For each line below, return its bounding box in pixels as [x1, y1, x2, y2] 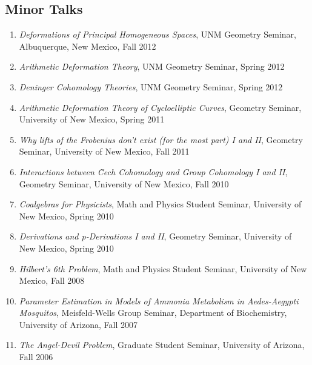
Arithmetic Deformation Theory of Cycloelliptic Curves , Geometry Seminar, [19, 101, 302, 113]
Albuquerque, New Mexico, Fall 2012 [19, 39, 156, 52]
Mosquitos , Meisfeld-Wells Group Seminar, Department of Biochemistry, [19, 306, 287, 319]
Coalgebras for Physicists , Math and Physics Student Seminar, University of [19, 198, 302, 210]
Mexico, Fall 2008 [19, 274, 85, 287]
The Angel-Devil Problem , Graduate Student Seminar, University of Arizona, [19, 338, 305, 351]
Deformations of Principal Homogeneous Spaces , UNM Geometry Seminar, [19, 28, 296, 41]
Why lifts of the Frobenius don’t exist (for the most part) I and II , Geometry [19, 133, 303, 146]
